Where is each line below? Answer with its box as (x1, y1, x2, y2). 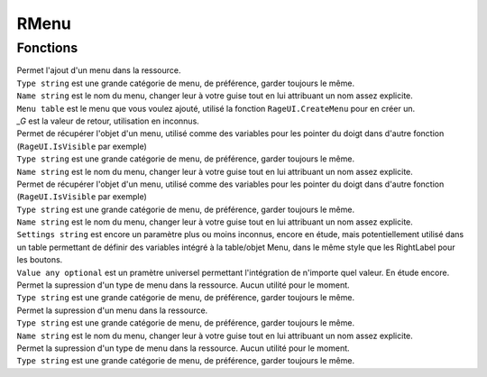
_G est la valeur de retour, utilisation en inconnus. (16, 115, 200, 126)
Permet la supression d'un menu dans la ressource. (16, 305, 208, 316)
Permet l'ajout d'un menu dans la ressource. (16, 65, 181, 76)
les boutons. (16, 254, 63, 265)
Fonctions (16, 40, 78, 56)
